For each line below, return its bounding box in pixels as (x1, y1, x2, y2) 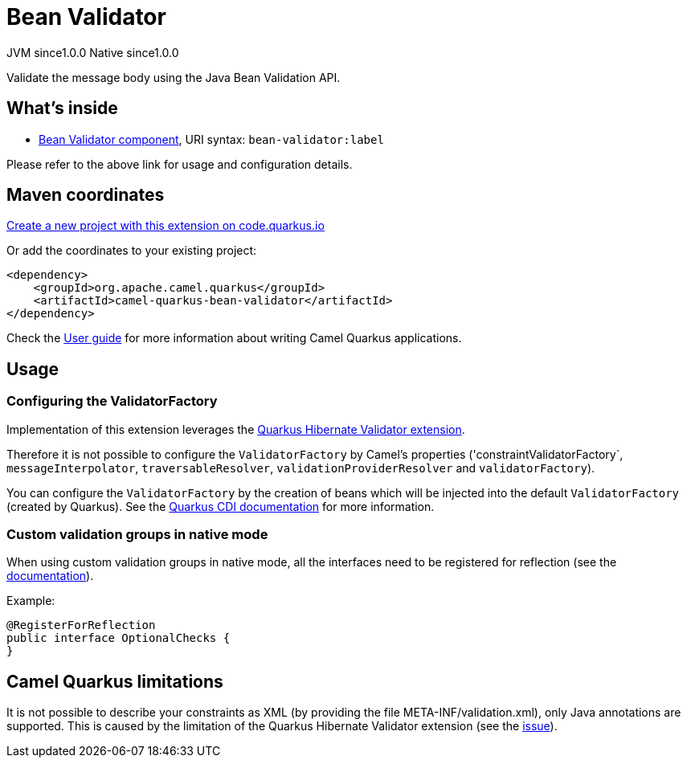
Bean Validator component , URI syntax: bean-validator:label (39, 132, 384, 146)
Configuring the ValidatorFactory (6, 393, 218, 410)
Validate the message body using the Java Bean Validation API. (6, 70, 341, 84)
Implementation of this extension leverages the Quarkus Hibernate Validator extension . (6, 422, 465, 436)
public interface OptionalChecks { (6, 631, 231, 645)
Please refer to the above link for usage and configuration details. (6, 157, 353, 171)
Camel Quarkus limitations (6, 671, 223, 692)
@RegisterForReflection (6, 619, 156, 632)
